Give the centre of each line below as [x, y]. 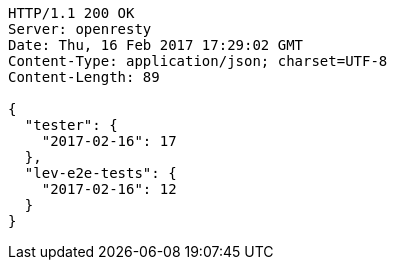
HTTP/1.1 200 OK [71, 13]
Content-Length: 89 [84, 77]
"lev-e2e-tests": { [100, 173]
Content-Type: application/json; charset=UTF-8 [198, 61]
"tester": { [71, 125]
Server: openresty [80, 29]
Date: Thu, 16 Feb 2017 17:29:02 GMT [156, 45]
